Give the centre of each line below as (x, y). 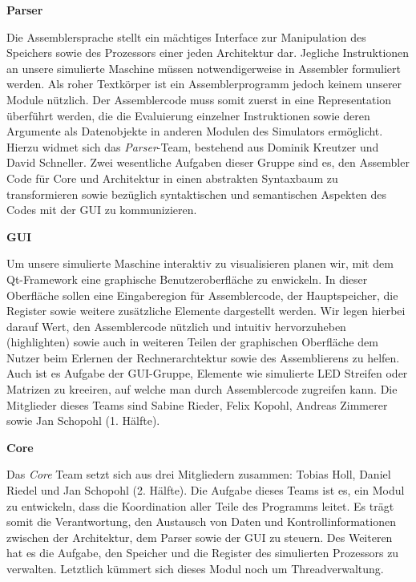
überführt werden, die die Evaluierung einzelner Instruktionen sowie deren (188, 115)
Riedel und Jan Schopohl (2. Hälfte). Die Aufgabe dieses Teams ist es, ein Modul (206, 490)
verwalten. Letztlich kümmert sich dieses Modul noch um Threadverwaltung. (195, 568)
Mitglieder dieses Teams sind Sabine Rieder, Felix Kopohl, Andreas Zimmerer (197, 404)
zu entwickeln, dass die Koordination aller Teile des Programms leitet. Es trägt (200, 505)
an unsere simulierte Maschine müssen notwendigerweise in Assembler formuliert (204, 68)
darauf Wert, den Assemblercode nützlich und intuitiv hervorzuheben (176, 326)
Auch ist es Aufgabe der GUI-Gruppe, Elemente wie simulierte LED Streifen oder (207, 373)
